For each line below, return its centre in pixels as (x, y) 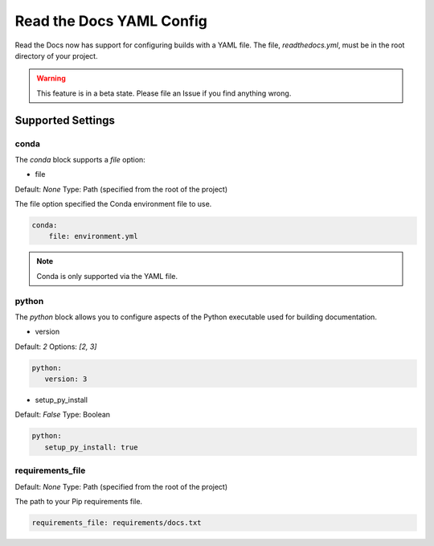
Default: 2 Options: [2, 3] (56, 347)
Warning (51, 78)
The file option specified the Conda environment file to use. (113, 204)
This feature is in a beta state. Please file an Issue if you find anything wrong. (164, 93)
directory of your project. (56, 55)
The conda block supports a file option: (80, 159)
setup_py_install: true (91, 447)
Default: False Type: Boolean (63, 415)
